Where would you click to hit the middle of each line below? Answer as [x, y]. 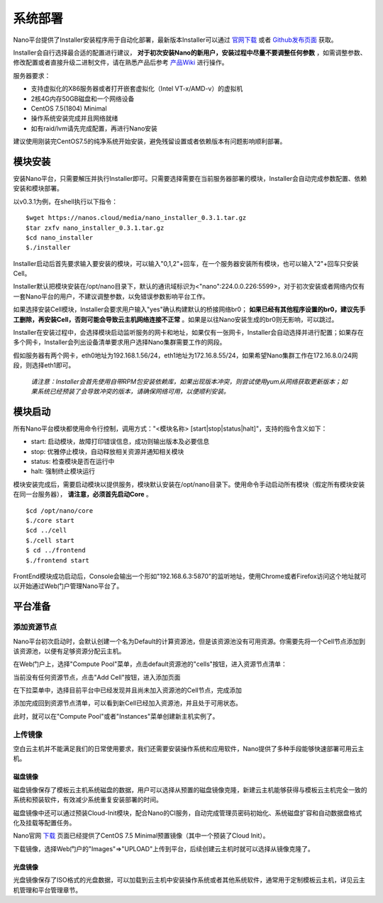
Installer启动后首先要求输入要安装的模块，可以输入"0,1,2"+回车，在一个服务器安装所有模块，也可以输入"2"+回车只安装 [186, 263]
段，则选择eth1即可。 [44, 365]
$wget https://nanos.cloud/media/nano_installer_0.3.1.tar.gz [136, 218]
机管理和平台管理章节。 [47, 890]
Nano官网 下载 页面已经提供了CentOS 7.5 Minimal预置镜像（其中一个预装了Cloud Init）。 [141, 836]
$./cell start [50, 540]
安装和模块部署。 [38, 189]
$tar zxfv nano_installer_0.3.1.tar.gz [95, 228]
